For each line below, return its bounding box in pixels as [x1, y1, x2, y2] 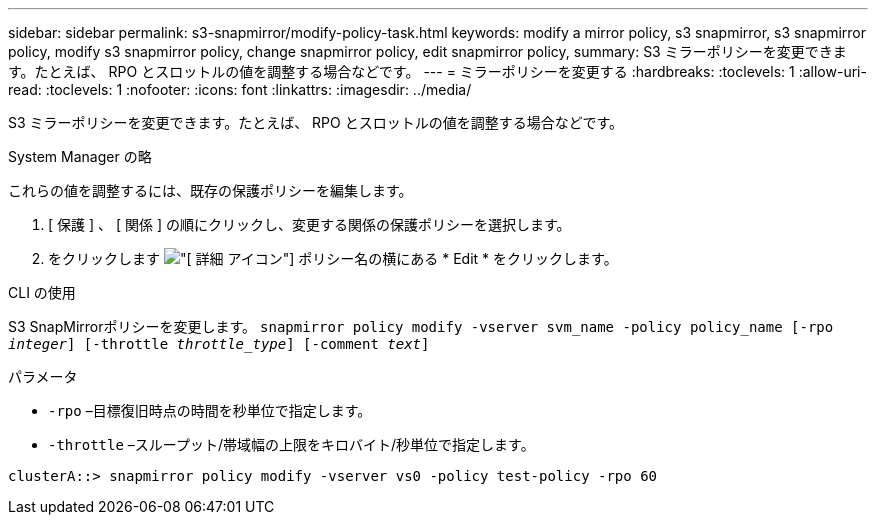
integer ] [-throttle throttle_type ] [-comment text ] [8, 336, 430, 352]
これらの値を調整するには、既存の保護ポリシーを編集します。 [8, 182, 413, 199]
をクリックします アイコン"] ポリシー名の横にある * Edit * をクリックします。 [48, 250, 618, 267]
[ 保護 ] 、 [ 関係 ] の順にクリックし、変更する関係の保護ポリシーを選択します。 [48, 216, 571, 233]
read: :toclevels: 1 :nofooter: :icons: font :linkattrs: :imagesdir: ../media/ [8, 81, 472, 98]
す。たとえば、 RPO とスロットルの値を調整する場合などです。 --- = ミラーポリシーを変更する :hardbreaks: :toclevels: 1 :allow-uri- [8, 63, 867, 80]
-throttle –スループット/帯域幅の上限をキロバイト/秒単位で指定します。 [48, 436, 535, 453]
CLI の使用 [8, 284, 76, 301]
